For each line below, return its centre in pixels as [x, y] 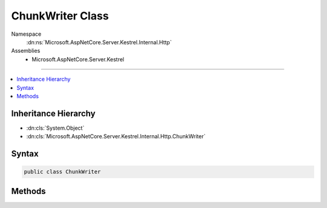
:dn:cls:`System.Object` [55, 128]
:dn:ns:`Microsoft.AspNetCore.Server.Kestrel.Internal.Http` [99, 42]
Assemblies [26, 51]
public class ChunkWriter [62, 172]
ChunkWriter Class [60, 16]
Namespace [26, 34]
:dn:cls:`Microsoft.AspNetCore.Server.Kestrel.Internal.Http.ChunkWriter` [116, 136]
